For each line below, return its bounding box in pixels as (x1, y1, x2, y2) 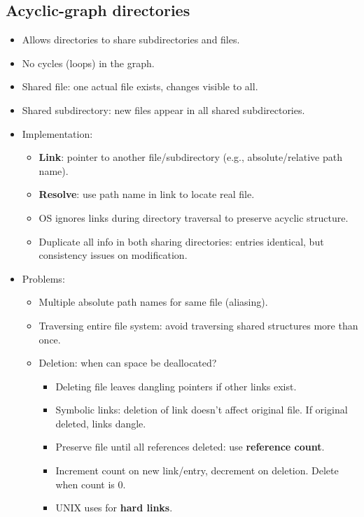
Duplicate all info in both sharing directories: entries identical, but (38, 234, 324, 248)
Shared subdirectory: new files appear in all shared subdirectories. (22, 102, 305, 117)
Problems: (22, 271, 65, 285)
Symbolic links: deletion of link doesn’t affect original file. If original (55, 402, 348, 417)
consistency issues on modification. (38, 248, 188, 262)
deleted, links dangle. (55, 416, 146, 430)
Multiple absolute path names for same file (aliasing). (38, 295, 268, 309)
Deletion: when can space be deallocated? (38, 355, 217, 370)
